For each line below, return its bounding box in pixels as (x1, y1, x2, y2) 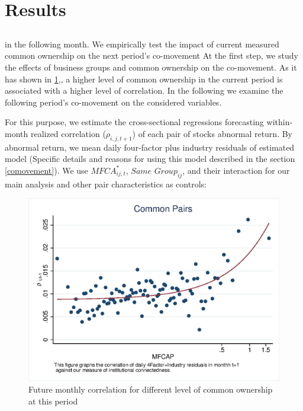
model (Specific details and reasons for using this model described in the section (5, 152, 295, 165)
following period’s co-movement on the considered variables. (5, 95, 222, 108)
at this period (28, 394, 78, 407)
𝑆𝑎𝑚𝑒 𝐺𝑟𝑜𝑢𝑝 (131, 167, 178, 176)
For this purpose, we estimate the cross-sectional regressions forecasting (5, 116, 264, 128)
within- (266, 116, 293, 128)
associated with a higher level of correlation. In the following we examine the (5, 84, 283, 97)
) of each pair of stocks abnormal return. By (132, 127, 293, 139)
